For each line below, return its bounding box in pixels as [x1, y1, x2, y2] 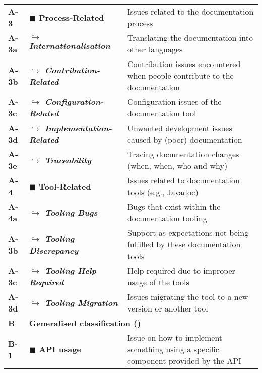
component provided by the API [127, 355, 241, 366]
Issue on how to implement [127, 332, 223, 343]
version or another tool [127, 302, 208, 314]
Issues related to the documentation [127, 6, 254, 17]
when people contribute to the [127, 70, 234, 81]
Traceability [44, 154, 91, 166]
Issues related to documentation [127, 174, 240, 186]
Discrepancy [29, 244, 79, 256]
